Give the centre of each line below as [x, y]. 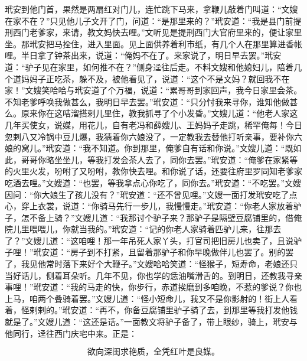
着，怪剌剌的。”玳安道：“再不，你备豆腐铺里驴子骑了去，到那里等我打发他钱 [151, 310]
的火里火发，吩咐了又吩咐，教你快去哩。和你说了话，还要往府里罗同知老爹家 [153, 171]
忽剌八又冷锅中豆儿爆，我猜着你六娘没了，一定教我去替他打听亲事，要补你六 [153, 136]
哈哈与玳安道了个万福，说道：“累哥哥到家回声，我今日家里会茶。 [176, 90]
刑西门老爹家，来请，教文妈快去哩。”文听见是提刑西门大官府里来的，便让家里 [153, 32]
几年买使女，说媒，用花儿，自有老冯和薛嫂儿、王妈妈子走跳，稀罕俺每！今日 [153, 124]
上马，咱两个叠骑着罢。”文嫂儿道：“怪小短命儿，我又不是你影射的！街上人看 [151, 298]
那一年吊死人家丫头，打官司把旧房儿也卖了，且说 [199, 240]
